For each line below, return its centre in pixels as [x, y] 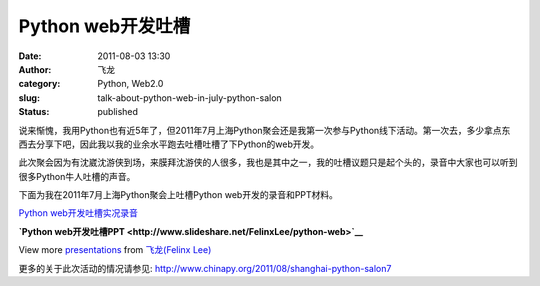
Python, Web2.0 [130, 84]
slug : [29, 97]
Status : [34, 112]
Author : [35, 69]
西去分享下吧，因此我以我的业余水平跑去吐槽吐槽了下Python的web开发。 [169, 144]
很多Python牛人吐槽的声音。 [77, 176]
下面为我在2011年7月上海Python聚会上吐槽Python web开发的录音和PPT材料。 [178, 195]
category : [39, 84]
